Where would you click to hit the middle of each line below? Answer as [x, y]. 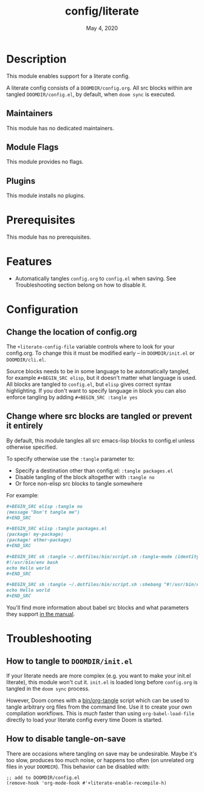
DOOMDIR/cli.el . [26, 359]
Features [29, 261]
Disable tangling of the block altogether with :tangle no [85, 477]
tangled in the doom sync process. [48, 689]
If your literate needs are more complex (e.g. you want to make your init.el [99, 676]
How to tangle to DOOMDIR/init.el [70, 661]
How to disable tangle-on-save [66, 739]
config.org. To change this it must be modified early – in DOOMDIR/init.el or [101, 353]
